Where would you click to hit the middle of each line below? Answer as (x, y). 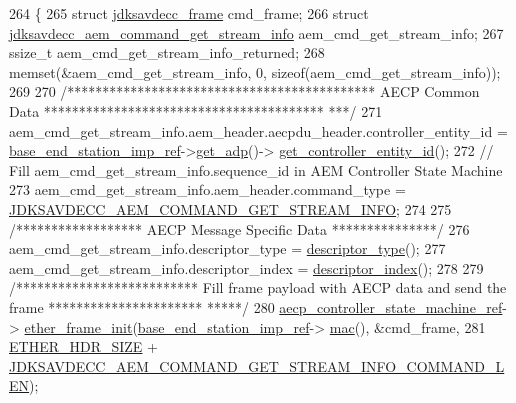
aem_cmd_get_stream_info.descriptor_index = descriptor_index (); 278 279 (246, 267)
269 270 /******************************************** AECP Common (244, 91)
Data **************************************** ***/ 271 (196, 110)
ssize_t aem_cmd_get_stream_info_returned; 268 (167, 52)
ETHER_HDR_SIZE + (83, 346)
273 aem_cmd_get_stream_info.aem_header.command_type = (207, 189)
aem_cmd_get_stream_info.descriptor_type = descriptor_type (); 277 (227, 248)
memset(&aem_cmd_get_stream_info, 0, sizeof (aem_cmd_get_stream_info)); (255, 71)
